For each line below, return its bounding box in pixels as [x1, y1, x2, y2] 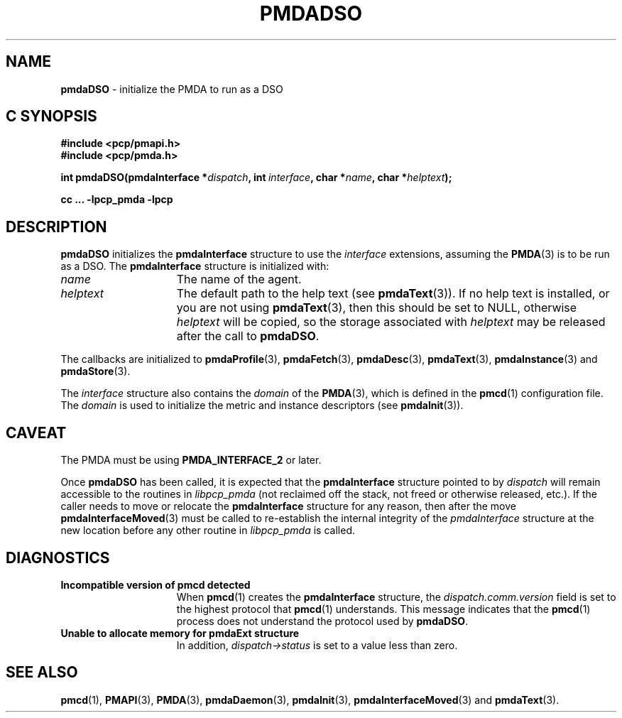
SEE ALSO [6, 663, 78, 682]
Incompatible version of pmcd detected [60, 578, 251, 591]
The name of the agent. [176, 272, 302, 287]
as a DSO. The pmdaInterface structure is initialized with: [60, 260, 329, 273]
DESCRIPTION [6, 217, 107, 236]
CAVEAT [6, 423, 67, 442]
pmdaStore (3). [60, 365, 131, 378]
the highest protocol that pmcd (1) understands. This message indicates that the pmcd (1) [176, 602, 591, 615]
